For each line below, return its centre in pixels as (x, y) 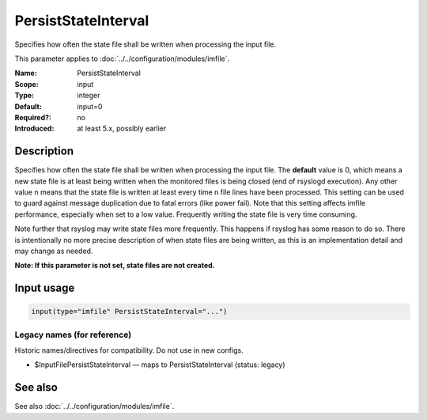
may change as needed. (54, 251)
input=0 (90, 106)
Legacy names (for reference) (73, 335)
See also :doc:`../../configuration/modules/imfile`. (94, 407)
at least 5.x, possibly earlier (122, 129)
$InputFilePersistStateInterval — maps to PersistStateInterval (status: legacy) (160, 365)
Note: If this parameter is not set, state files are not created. (115, 266)
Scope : (26, 84)
